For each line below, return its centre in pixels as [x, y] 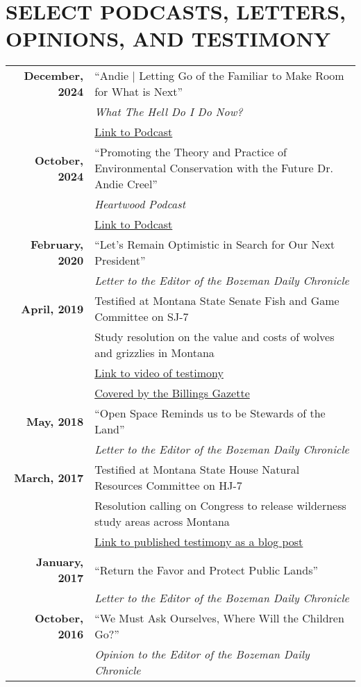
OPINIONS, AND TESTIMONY [168, 39]
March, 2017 [49, 477]
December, [54, 76]
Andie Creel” [126, 184]
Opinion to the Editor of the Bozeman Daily [202, 654]
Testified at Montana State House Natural [197, 470]
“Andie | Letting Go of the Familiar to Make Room [219, 76]
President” [120, 260]
